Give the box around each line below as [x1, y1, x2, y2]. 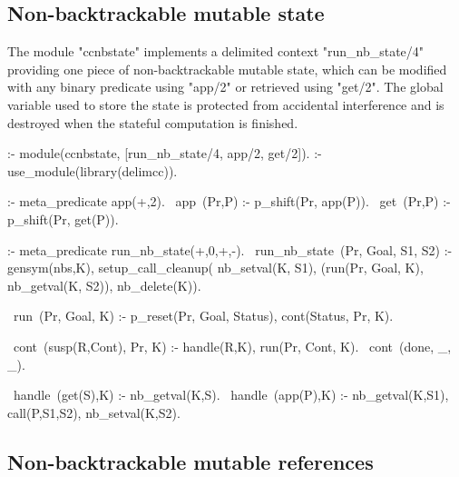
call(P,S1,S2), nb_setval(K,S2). [7, 402, 181, 422]
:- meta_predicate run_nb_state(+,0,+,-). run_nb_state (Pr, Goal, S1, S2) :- [7, 240, 453, 259]
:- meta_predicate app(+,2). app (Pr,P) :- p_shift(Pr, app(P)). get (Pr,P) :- [7, 192, 451, 211]
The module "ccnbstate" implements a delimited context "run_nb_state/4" [7, 42, 425, 61]
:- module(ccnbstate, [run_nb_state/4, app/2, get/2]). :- [7, 144, 322, 163]
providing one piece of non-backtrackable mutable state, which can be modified [7, 59, 447, 78]
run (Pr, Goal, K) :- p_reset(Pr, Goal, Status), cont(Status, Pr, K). [13, 306, 394, 325]
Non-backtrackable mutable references [7, 447, 374, 475]
